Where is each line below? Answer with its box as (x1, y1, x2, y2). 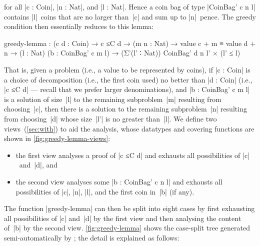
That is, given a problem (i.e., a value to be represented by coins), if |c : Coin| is (4, 64, 250, 74)
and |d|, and (19, 159, 58, 170)
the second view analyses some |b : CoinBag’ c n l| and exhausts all (15, 176, 222, 186)
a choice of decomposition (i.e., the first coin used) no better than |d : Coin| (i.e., (4, 74, 252, 84)
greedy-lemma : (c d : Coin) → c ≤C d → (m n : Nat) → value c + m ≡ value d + (4, 37, 256, 48)
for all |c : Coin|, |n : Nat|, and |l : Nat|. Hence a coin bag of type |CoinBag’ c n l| (4, 1, 255, 11)
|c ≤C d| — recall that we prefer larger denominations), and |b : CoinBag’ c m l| (4, 84, 250, 94)
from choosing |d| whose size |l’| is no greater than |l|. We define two (4, 113, 217, 123)
